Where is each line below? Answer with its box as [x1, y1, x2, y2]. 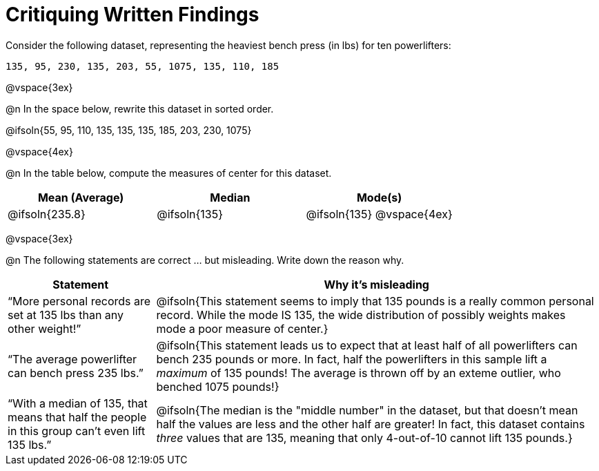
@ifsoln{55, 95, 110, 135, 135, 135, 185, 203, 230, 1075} [6, 124, 252, 136]
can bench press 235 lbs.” [8, 365, 144, 380]
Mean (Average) [37, 190, 124, 204]
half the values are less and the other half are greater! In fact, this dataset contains [156, 416, 585, 431]
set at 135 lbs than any [8, 307, 124, 322]
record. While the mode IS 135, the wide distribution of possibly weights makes [156, 307, 566, 322]
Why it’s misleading [324, 277, 429, 291]
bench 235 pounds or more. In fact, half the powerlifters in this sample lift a [156, 352, 547, 366]
